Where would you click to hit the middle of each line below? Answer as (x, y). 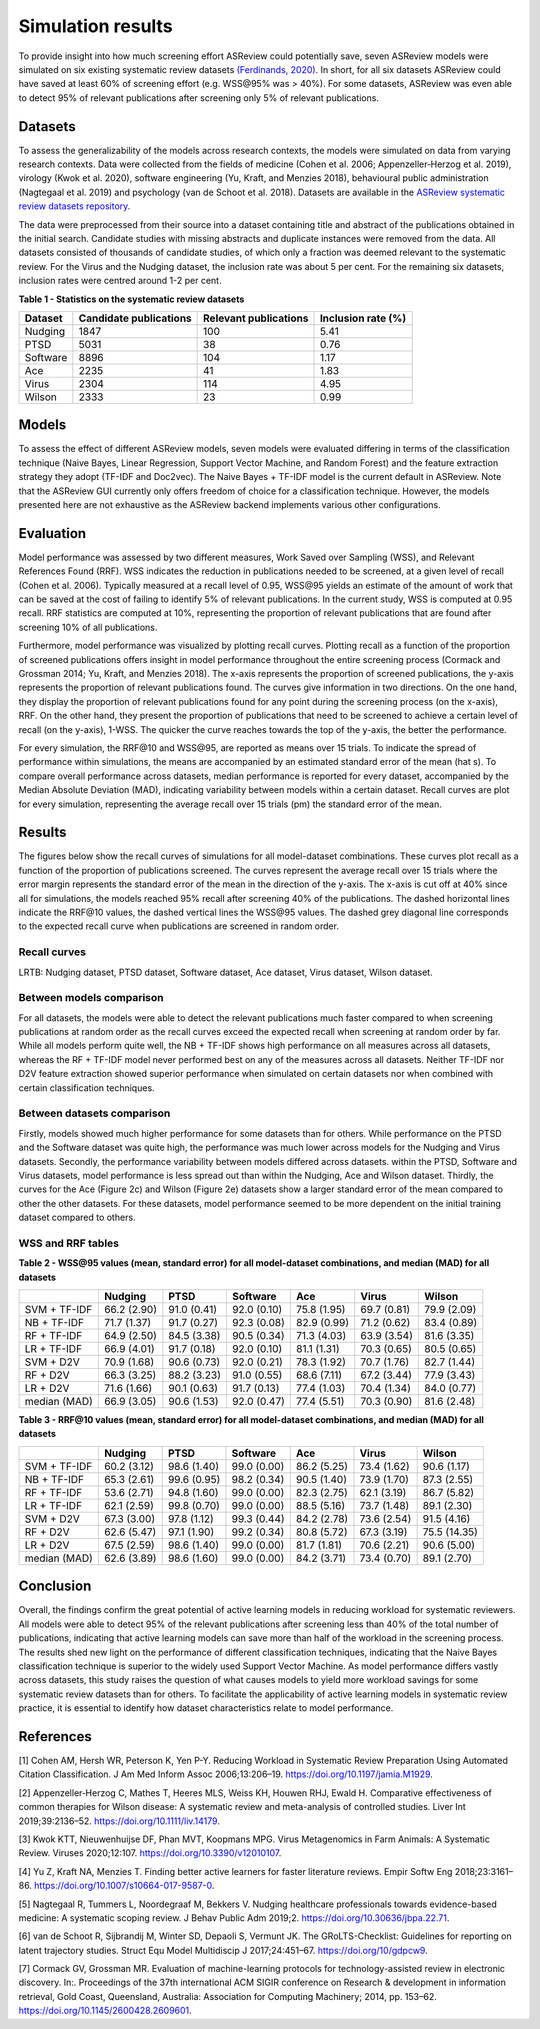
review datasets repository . (74, 206)
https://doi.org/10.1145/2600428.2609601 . (105, 2011)
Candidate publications (135, 318)
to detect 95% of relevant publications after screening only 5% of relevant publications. (199, 97)
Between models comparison (91, 998)
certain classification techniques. (86, 1087)
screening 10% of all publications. (88, 627)
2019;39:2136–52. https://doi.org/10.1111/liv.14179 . (119, 1821)
